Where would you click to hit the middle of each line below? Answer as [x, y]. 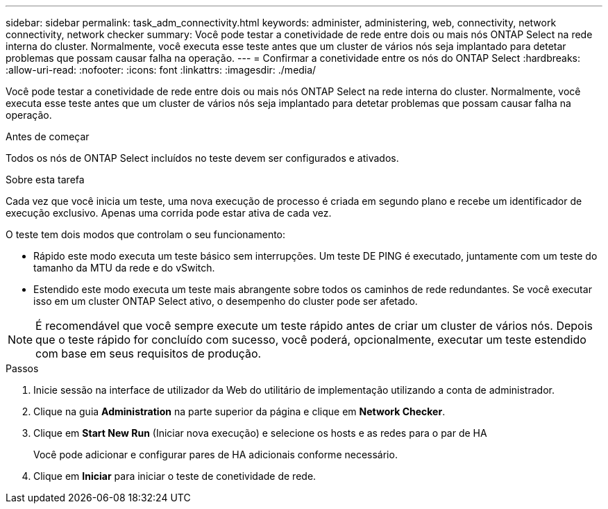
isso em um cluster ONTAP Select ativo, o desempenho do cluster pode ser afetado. [226, 301]
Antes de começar [48, 136]
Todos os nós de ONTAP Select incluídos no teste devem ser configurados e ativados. [202, 158]
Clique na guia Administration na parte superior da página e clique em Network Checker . [239, 411]
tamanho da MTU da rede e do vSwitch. [124, 268]
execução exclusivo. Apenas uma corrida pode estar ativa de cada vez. [169, 213]
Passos [22, 368]
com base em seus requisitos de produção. [149, 353]
